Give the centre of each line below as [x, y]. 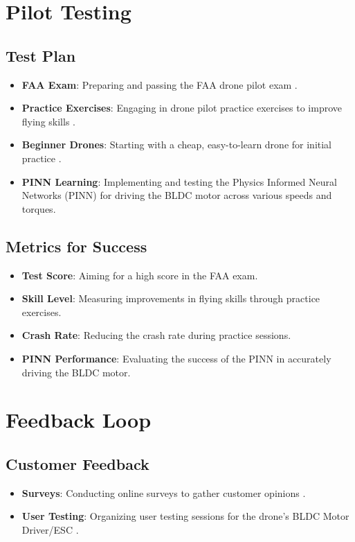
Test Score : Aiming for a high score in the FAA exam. [140, 275]
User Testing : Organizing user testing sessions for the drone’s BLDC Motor [185, 516]
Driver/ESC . [50, 529]
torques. [39, 208]
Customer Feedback [78, 463]
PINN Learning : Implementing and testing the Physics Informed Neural [179, 181]
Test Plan [41, 55]
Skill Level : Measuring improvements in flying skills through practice [171, 298]
